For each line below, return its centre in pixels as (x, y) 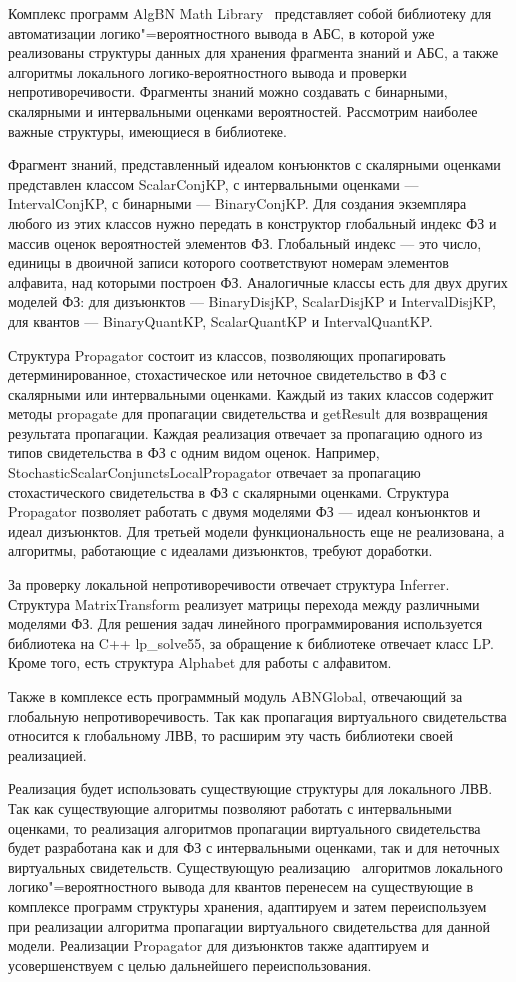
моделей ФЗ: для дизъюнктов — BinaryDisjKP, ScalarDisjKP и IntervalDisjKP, (252, 301)
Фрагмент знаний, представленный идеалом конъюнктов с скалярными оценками (254, 164)
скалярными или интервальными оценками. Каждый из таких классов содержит (251, 393)
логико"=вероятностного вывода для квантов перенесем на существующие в (241, 886)
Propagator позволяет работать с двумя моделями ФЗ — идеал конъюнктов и (244, 511)
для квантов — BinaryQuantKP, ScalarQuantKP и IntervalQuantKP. (220, 320)
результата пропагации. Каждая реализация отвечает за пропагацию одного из (245, 432)
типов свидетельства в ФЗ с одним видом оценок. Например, (194, 452)
